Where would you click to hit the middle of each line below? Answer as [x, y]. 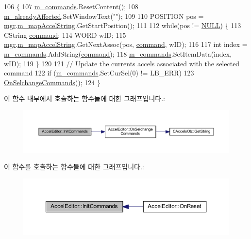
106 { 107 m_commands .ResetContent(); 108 [71, 6]
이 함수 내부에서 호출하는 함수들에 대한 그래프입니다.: [84, 98]
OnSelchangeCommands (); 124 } [52, 82]
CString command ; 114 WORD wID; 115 [65, 35]
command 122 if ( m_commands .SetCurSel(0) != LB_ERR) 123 [99, 73]
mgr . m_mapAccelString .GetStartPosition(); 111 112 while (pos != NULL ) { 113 [123, 25]
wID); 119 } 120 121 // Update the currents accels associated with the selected [122, 63]
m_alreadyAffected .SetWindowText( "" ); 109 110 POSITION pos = [104, 16]
